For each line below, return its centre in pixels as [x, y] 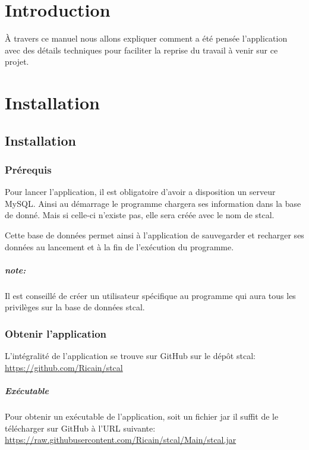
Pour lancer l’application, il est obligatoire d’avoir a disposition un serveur [140, 192]
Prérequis [28, 169]
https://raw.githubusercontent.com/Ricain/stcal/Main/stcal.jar [121, 440]
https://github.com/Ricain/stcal [64, 367]
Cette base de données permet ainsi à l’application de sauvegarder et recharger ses [154, 235]
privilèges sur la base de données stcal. [75, 307]
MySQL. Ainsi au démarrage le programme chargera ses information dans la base [153, 203]
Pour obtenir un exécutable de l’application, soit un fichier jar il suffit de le [142, 416]
